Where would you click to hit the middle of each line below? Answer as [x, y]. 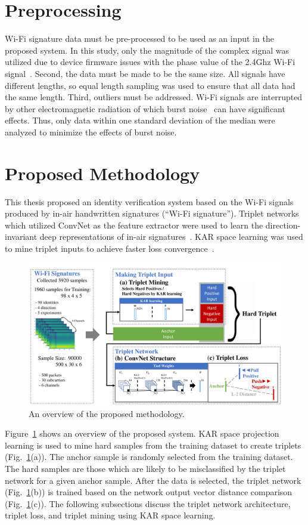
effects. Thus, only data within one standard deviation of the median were [140, 120]
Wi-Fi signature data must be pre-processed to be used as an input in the [139, 38]
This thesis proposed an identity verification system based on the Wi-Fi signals [149, 201]
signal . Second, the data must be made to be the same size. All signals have [145, 73]
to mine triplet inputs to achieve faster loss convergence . [110, 248]
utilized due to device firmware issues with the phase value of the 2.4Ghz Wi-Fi [150, 62]
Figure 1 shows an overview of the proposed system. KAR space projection [142, 433]
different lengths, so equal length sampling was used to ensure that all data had [150, 85]
